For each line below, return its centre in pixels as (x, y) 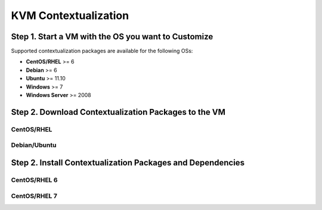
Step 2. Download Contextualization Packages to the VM (118, 112)
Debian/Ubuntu (34, 145)
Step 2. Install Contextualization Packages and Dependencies (128, 163)
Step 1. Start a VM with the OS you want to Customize (112, 37)
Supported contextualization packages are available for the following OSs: (102, 51)
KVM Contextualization (70, 15)
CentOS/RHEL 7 (34, 196)
